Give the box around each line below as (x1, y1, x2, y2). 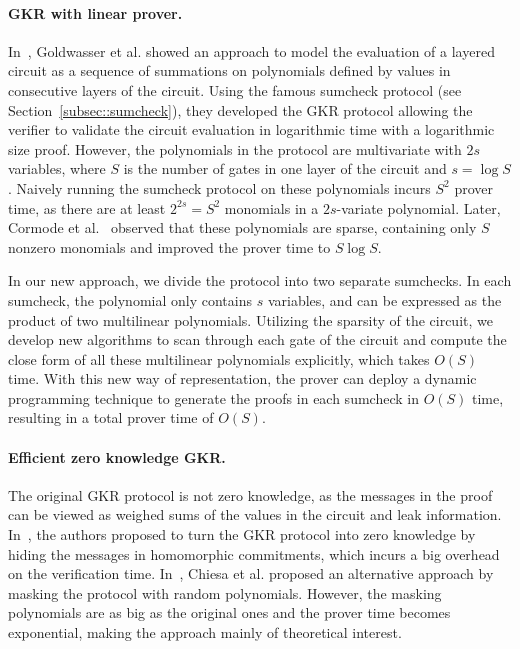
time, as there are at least (8, 197, 166, 218)
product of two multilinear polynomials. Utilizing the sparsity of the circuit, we (8, 309, 493, 330)
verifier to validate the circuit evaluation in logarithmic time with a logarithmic (8, 119, 495, 140)
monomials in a (224, 197, 319, 218)
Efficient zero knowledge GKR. (8, 446, 226, 467)
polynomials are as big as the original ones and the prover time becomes (8, 602, 451, 623)
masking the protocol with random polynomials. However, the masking (8, 582, 442, 603)
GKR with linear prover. (8, 2, 183, 23)
